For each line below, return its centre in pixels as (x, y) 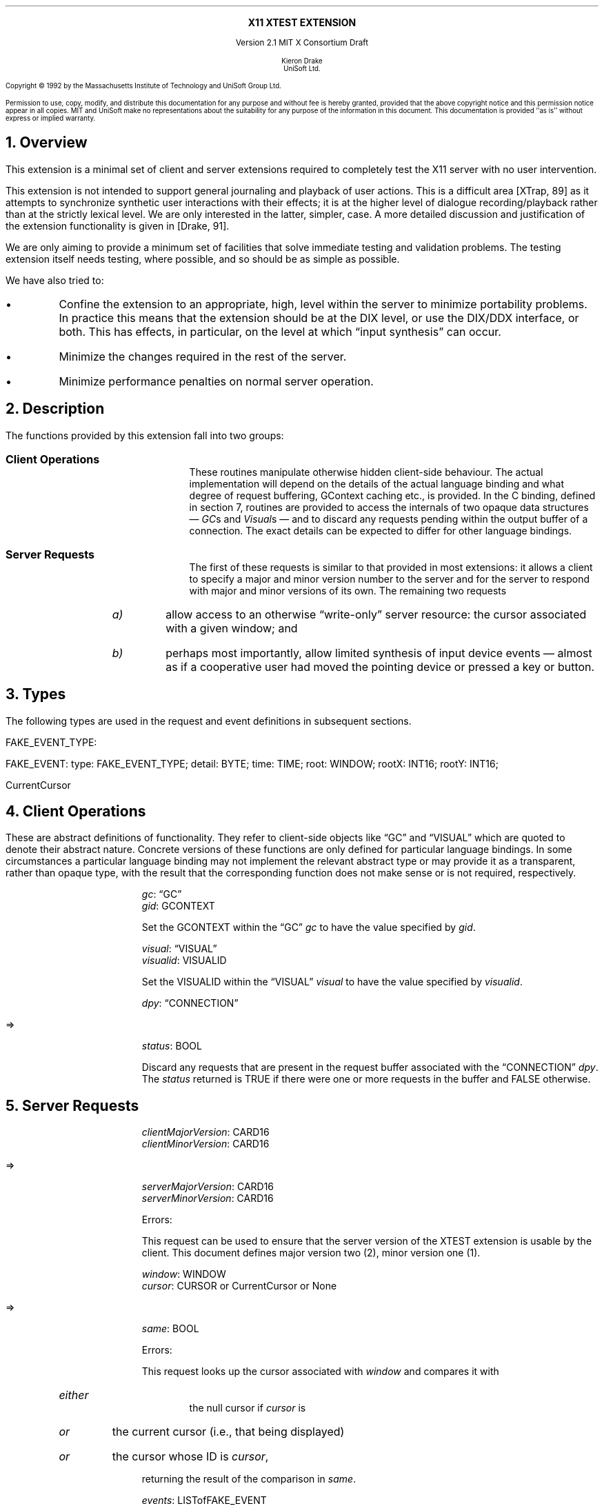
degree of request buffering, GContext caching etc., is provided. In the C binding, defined (392, 495)
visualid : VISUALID (184, 961)
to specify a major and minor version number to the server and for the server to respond (390, 579)
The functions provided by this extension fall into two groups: (145, 435)
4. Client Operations (76, 811)
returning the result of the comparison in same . (249, 1479)
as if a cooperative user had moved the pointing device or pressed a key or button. (380, 666)
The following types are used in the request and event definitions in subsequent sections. (209, 721)
